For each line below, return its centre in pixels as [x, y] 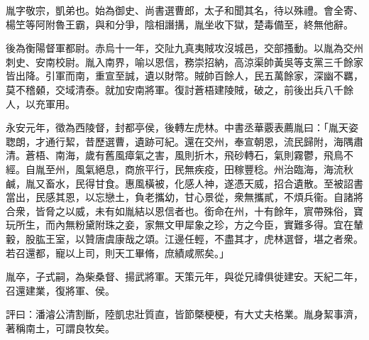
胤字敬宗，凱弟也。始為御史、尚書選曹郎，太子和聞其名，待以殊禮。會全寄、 [184, 10]
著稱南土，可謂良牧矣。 [60, 328]
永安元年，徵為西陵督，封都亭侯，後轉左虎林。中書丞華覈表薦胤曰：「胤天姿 [182, 127]
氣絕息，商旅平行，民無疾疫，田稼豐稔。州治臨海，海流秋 [219, 169]
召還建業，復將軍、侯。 [60, 290]
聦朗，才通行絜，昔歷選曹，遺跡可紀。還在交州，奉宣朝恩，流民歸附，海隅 [180, 141]
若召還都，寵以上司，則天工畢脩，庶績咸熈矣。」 [117, 252]
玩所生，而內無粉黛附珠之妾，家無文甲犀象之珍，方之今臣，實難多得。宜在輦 [184, 225]
